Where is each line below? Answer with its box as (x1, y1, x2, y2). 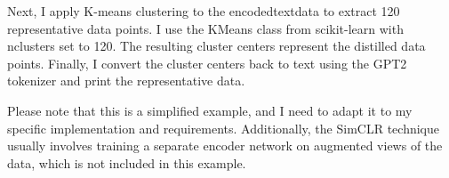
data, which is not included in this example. (7, 153, 246, 172)
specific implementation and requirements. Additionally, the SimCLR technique (7, 118, 439, 137)
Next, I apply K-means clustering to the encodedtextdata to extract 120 (7, 2, 400, 20)
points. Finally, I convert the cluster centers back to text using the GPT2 (7, 53, 407, 72)
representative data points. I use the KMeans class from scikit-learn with (7, 19, 404, 37)
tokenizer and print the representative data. (7, 71, 245, 90)
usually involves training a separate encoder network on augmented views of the (7, 136, 443, 155)
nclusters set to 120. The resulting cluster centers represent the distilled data (7, 36, 426, 55)
